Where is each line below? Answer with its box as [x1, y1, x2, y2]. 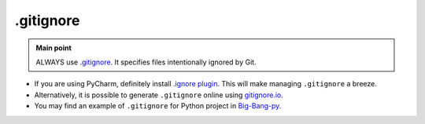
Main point [35, 43, 72, 53]
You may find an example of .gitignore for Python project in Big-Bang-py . [34, 101, 282, 111]
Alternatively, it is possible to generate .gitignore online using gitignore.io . [34, 90, 283, 100]
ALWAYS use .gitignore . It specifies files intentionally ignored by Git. [35, 57, 257, 67]
